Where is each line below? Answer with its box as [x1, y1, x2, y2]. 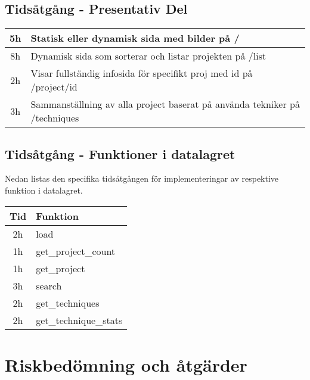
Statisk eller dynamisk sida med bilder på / [30, 31, 240, 45]
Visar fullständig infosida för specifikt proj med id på [30, 66, 253, 80]
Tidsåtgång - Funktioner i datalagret [5, 144, 235, 163]
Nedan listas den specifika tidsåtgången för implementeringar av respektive [5, 172, 279, 185]
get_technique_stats [36, 313, 123, 327]
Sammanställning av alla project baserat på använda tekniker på [30, 97, 300, 111]
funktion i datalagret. [5, 184, 83, 196]
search [36, 278, 62, 292]
